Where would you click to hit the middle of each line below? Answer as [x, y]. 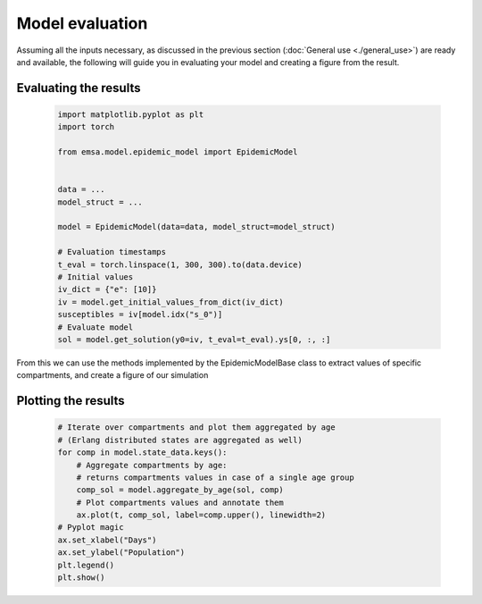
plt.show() [81, 578]
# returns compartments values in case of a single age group [215, 477]
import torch [86, 127]
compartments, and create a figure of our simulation [112, 375]
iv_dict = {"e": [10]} [107, 289]
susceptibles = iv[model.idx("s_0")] [140, 315]
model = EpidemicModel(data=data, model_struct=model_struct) [196, 227]
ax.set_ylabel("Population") [121, 553]
